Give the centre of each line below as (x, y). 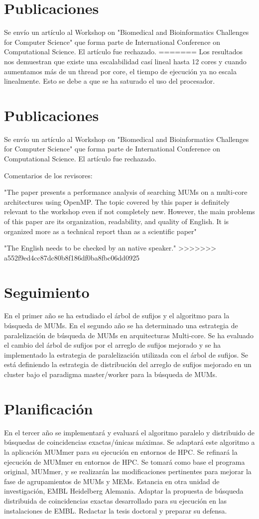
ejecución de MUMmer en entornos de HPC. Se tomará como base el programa (125, 461)
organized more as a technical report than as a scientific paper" (100, 231)
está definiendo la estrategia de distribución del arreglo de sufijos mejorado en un (128, 364)
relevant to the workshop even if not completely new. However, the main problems (129, 211)
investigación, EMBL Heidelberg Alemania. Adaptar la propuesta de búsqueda (124, 491)
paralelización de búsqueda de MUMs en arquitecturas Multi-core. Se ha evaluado (129, 335)
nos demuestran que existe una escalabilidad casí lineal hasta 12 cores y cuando (125, 61)
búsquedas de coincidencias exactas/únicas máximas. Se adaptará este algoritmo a (129, 442)
